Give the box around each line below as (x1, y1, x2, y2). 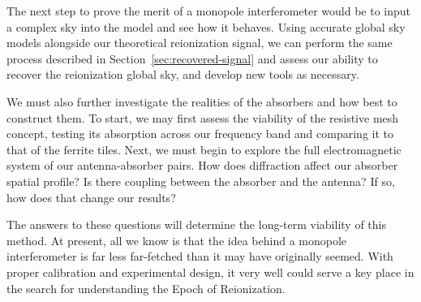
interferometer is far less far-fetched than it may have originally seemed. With (6, 248, 393, 265)
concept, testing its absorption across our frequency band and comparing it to (6, 125, 393, 142)
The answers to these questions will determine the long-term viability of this (6, 216, 386, 233)
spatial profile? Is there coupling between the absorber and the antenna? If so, (6, 172, 395, 189)
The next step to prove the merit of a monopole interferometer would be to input (6, 2, 411, 19)
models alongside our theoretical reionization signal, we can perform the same (6, 34, 393, 51)
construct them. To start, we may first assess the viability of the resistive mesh (6, 109, 399, 126)
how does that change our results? (6, 188, 176, 205)
